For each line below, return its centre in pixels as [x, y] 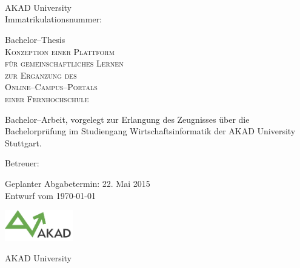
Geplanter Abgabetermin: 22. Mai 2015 [78, 183]
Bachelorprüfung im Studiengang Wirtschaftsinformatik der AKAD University [150, 131]
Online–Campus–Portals [51, 87]
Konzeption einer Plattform [60, 51]
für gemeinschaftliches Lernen [64, 63]
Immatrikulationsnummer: [54, 19]
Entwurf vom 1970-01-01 [50, 195]
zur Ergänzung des [41, 75]
